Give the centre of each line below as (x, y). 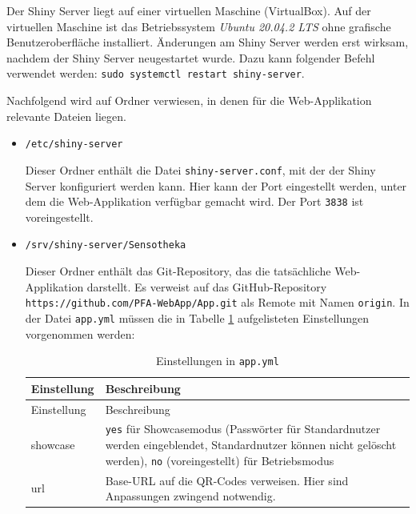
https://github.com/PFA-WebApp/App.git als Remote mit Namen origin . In (217, 302)
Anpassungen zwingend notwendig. (190, 496)
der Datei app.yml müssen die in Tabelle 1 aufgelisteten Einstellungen (197, 317)
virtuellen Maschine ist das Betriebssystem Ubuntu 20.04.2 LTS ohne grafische (199, 26)
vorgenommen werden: (80, 333)
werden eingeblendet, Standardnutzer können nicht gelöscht (251, 445)
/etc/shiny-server (74, 145)
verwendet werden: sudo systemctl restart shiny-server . (156, 73)
